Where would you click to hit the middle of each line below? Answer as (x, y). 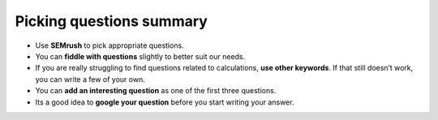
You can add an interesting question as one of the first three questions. (156, 91)
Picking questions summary (112, 21)
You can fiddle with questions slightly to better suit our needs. (140, 56)
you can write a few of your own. (90, 79)
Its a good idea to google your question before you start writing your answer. (165, 102)
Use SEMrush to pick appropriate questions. (109, 45)
